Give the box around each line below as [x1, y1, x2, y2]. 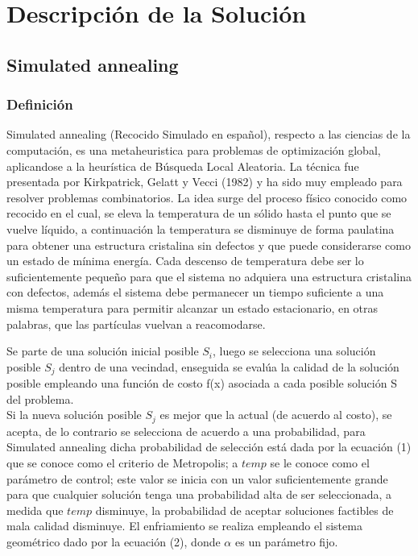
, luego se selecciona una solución [213, 342, 376, 359]
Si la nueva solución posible [6, 406, 142, 423]
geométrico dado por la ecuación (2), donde [6, 533, 221, 550]
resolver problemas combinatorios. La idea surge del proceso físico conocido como [6, 189, 408, 205]
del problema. [6, 390, 74, 407]
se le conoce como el [270, 454, 370, 471]
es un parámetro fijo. [234, 533, 338, 550]
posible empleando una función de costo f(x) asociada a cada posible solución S [6, 375, 397, 392]
